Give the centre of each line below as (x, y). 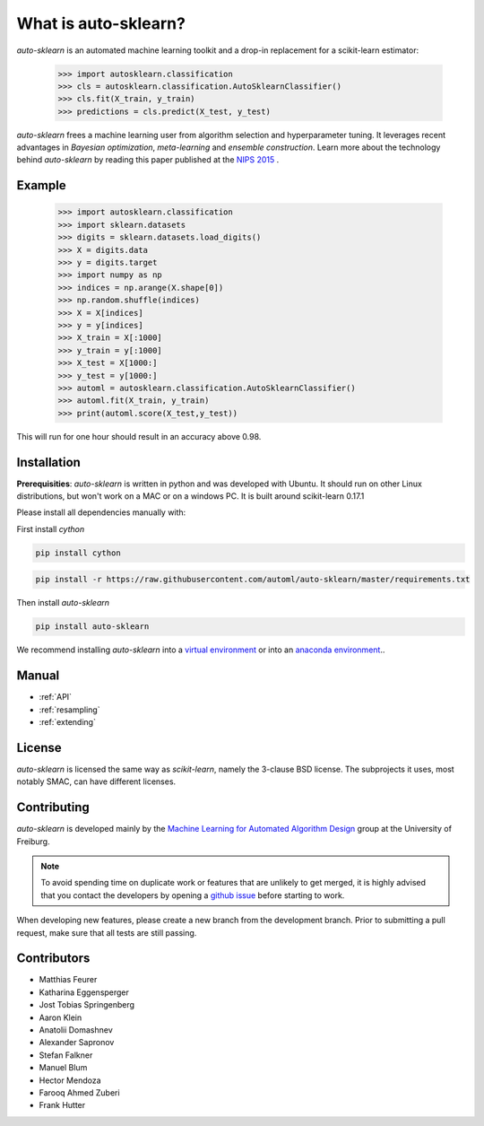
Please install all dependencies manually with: (101, 512)
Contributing (53, 807)
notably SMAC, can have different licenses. (96, 781)
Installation (48, 462)
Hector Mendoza (70, 1080)
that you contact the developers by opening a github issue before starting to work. (193, 895)
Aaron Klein (60, 1017)
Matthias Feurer (68, 980)
